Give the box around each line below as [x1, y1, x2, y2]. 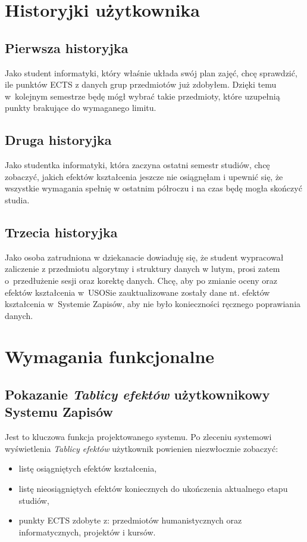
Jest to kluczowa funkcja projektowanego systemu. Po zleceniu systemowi [5, 430, 272, 443]
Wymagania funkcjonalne [5, 344, 215, 368]
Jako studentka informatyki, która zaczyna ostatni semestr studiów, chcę [5, 159, 270, 171]
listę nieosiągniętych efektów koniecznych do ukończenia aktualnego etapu [18, 482, 288, 495]
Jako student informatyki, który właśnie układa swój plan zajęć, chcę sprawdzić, [5, 66, 297, 79]
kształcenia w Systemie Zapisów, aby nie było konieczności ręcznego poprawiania [5, 298, 301, 310]
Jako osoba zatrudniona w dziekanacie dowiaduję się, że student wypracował [5, 250, 284, 263]
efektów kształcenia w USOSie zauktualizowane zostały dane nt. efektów [5, 286, 270, 298]
